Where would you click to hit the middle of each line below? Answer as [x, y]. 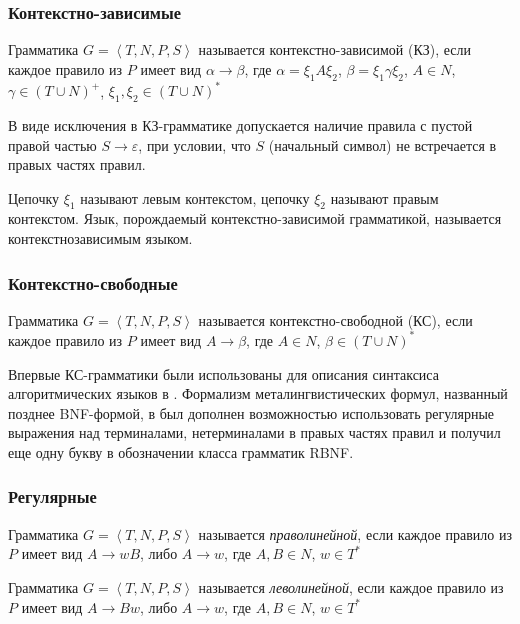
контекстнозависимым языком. [100, 238]
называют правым [384, 197]
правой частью [52, 144]
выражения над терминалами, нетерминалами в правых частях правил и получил [254, 432]
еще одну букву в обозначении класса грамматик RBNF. [181, 451]
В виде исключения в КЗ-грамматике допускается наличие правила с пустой [240, 124]
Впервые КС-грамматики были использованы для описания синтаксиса [223, 373]
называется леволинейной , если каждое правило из [351, 586]
